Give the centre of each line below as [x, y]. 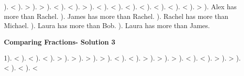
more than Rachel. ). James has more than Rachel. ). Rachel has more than [116, 16]
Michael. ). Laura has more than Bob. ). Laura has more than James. [107, 25]
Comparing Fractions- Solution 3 [60, 41]
